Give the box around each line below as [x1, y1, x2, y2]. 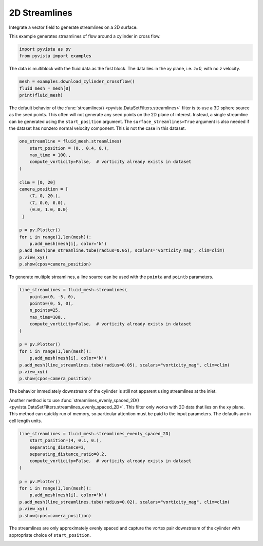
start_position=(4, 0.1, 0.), [29, 438, 102, 444]
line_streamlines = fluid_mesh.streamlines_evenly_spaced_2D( [19, 431, 171, 436]
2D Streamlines [9, 7, 73, 18]
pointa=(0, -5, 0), [29, 294, 76, 300]
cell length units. [9, 418, 42, 424]
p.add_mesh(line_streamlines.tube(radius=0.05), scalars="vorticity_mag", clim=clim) [19, 362, 230, 368]
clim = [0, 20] [19, 180, 56, 185]
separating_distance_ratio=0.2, [29, 451, 107, 457]
